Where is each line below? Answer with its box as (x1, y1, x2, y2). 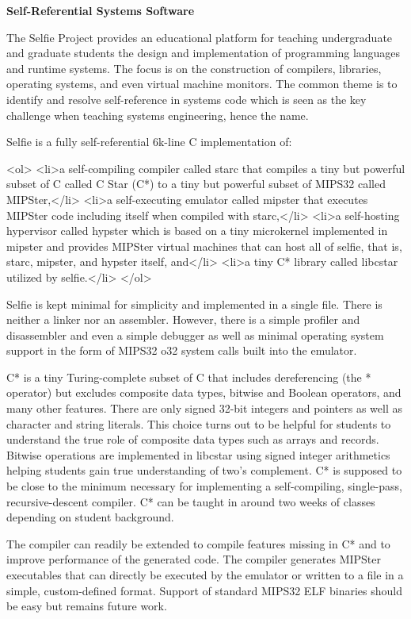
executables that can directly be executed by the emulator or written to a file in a (6, 567, 404, 582)
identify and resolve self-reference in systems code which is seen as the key (6, 90, 367, 107)
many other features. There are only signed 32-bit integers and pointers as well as (6, 400, 402, 417)
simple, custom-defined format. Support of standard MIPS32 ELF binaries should (6, 582, 402, 598)
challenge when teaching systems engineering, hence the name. (6, 106, 309, 123)
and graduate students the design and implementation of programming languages (6, 44, 401, 61)
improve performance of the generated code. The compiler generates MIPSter (6, 551, 382, 567)
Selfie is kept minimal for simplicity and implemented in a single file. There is (6, 295, 382, 312)
